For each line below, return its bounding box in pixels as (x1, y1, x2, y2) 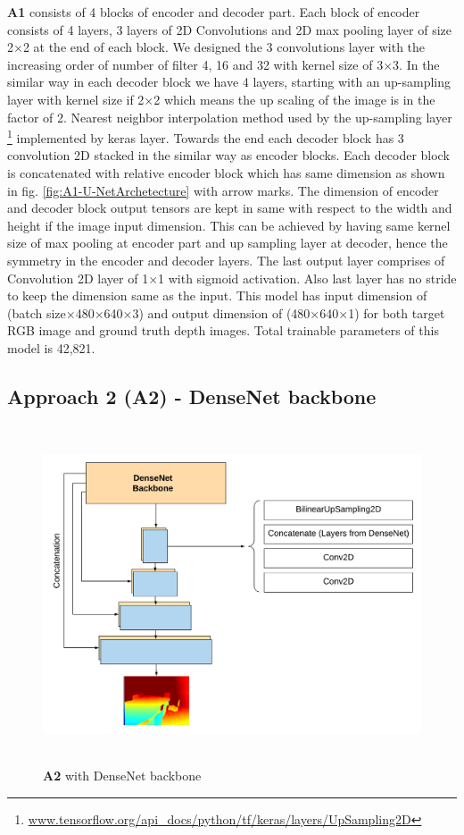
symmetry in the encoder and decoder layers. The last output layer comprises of (7, 250, 445, 269)
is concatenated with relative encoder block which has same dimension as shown (7, 164, 445, 181)
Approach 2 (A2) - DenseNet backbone (7, 382, 377, 409)
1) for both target (348, 303, 445, 322)
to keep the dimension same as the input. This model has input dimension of (7, 286, 427, 305)
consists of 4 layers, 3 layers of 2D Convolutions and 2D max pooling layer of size (7, 20, 452, 38)
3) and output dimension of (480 (132, 303, 311, 322)
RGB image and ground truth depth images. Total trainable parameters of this (7, 321, 439, 340)
